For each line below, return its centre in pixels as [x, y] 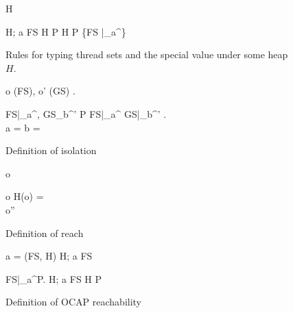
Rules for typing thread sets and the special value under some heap [147, 54]
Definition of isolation [51, 150]
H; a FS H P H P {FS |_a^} [66, 31]
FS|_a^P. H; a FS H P [54, 278]
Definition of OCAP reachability [74, 302]
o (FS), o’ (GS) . [40, 91]
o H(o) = [25, 196]
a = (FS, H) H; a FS [49, 256]
